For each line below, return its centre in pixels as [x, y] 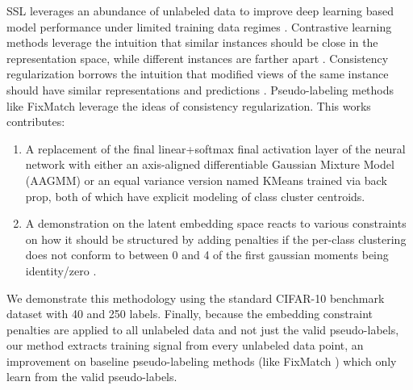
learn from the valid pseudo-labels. [92, 377]
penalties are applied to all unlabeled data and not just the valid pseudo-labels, [203, 329]
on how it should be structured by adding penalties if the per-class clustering [216, 239]
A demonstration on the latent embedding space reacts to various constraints [216, 223]
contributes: [36, 122]
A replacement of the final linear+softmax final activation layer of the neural [215, 148]
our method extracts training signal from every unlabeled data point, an [185, 345]
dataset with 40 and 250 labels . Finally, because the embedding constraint [190, 314]
